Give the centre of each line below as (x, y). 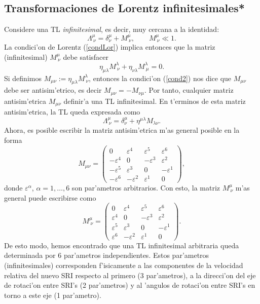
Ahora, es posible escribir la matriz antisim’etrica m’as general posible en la (122, 130)
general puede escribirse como (50, 197)
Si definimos (23, 78)
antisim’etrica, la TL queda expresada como (72, 112)
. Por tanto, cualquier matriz (189, 90)
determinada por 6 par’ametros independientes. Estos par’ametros (107, 255)
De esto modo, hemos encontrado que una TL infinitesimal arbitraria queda (122, 245)
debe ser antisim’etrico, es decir (53, 90)
